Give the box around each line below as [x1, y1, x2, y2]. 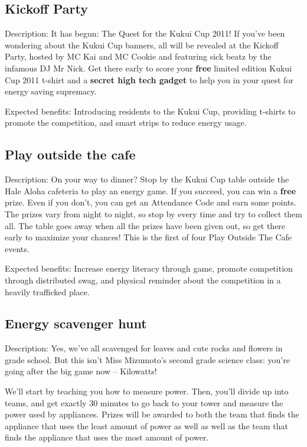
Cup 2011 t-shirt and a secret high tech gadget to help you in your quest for [5, 73, 293, 86]
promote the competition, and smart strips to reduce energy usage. [5, 116, 247, 129]
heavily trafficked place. [5, 285, 90, 298]
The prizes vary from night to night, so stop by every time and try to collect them [5, 207, 302, 220]
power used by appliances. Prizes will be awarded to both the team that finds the [5, 408, 299, 420]
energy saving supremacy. [5, 85, 97, 97]
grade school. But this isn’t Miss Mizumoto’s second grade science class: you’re [5, 353, 290, 366]
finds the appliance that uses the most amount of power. [5, 431, 209, 443]
